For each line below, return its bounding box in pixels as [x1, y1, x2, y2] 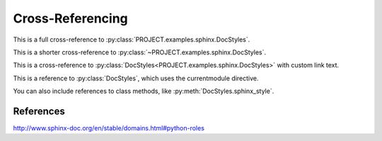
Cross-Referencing [13, 11, 129, 26]
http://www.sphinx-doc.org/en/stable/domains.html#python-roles [13, 124, 205, 133]
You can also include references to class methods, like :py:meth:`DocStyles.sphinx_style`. [13, 87, 274, 95]
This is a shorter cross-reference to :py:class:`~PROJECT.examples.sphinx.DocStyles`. [13, 48, 267, 56]
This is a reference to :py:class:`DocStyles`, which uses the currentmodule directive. [13, 74, 259, 82]
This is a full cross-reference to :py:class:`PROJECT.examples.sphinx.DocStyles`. [13, 35, 250, 44]
